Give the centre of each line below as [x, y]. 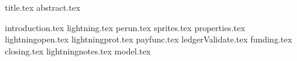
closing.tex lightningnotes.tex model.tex [78, 51]
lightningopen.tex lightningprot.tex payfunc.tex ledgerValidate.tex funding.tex [148, 39]
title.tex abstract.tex [43, 7]
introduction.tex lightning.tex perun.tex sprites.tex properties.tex [125, 27]
